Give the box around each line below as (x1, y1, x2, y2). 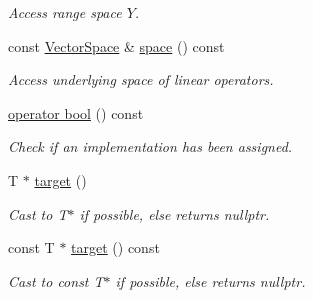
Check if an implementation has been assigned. (8, 136, 293, 157)
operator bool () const (8, 102, 144, 123)
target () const (71, 237, 160, 258)
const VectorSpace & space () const (8, 35, 225, 56)
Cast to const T (8, 270, 104, 291)
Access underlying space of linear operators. (8, 69, 274, 90)
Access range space (8, 2, 122, 22)
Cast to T (8, 203, 68, 224)
